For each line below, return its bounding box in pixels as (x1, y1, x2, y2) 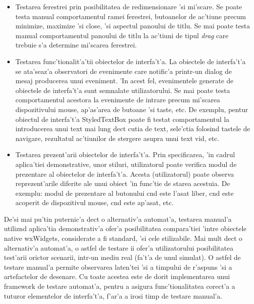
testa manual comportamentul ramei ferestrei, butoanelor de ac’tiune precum (15, 11, 246, 21)
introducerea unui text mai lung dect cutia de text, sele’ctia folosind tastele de (15, 123, 250, 134)
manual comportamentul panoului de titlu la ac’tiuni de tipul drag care (15, 30, 229, 40)
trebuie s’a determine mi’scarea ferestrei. (15, 40, 137, 50)
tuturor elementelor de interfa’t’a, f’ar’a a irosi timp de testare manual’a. (4, 290, 222, 301)
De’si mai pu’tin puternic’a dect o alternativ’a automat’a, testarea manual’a (4, 213, 232, 224)
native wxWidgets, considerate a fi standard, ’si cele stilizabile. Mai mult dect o (4, 233, 243, 243)
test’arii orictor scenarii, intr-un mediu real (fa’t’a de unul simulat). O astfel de (4, 252, 241, 262)
